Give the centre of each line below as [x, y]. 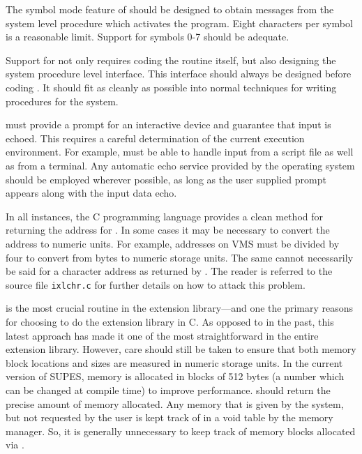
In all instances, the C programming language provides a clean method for [164, 216]
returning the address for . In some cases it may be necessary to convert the [168, 230]
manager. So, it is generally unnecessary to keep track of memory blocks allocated [181, 431]
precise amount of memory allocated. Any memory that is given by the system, [175, 403]
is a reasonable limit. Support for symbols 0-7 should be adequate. [148, 37]
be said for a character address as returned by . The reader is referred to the [169, 271]
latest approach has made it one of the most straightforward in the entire [162, 335]
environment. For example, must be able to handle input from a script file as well [180, 152]
